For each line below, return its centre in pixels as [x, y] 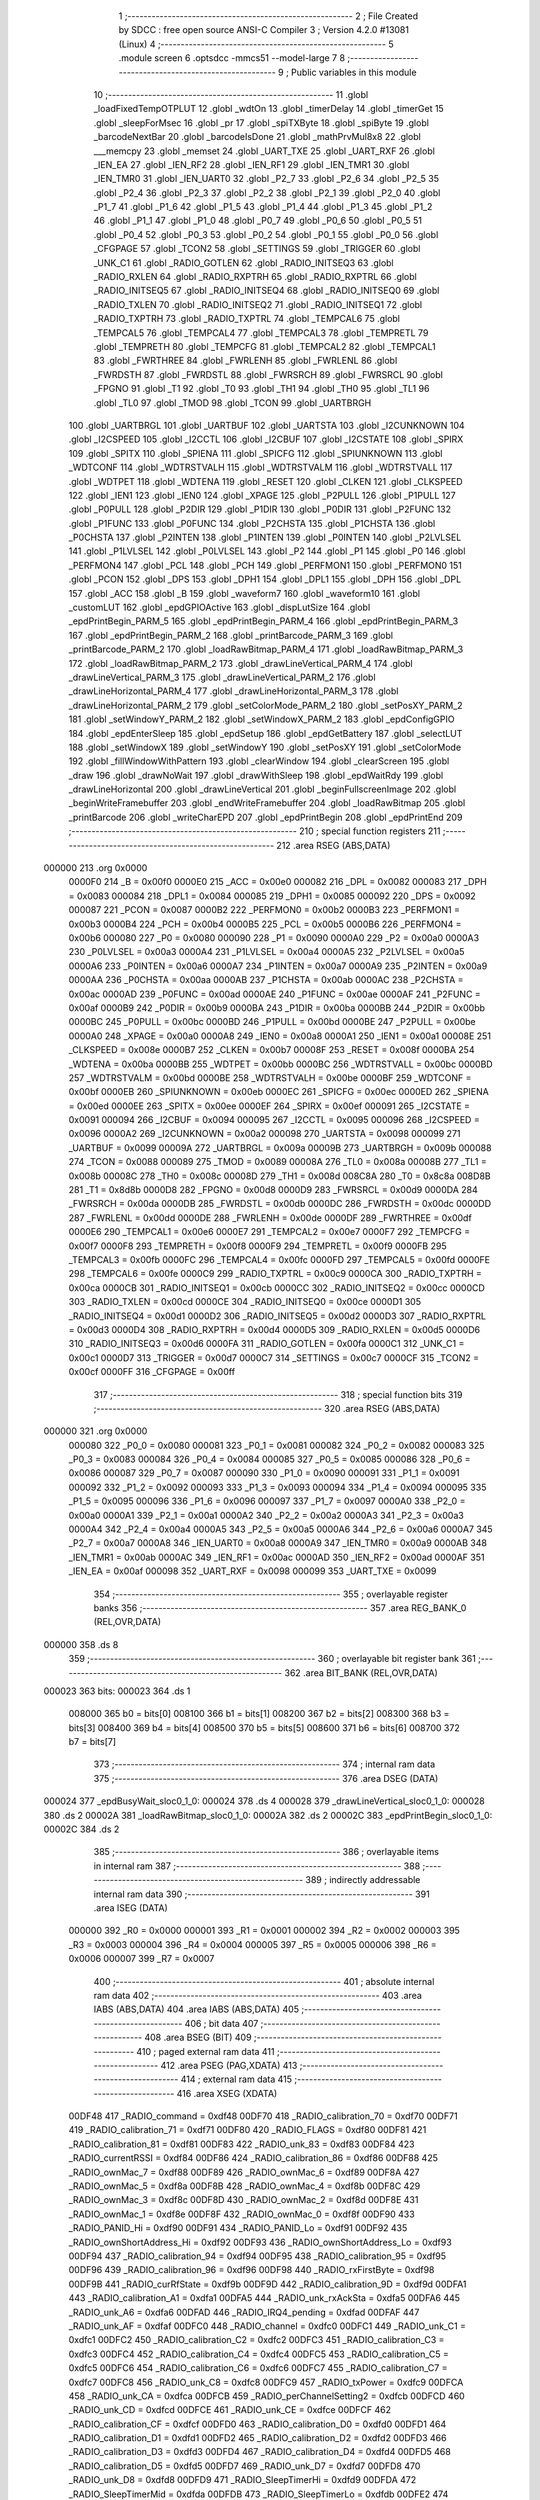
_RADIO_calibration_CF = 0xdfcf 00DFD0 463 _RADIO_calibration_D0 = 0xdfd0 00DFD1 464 [257, 2424]
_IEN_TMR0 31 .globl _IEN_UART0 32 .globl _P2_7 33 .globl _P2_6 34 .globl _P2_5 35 [266, 179]
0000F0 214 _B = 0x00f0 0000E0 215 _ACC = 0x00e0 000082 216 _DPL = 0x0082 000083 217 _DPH [277, 882]
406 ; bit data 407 [221, 2023]
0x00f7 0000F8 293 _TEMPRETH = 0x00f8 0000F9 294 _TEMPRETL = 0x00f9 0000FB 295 [257, 1246]
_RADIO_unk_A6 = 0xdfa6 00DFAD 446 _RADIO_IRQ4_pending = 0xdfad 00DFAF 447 [244, 2312]
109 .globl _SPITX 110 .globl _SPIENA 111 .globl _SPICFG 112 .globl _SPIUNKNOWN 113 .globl [255, 453]
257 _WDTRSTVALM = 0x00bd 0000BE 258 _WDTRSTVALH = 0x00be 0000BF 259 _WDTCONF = [270, 1077]
